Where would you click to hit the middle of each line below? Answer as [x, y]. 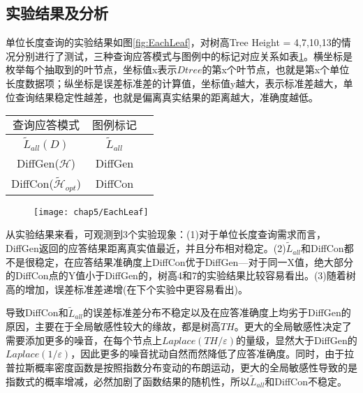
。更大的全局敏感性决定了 [293, 326]
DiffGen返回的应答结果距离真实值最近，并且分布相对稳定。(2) [146, 248]
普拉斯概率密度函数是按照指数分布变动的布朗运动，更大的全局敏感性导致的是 [181, 368]
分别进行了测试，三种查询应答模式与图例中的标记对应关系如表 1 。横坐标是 [184, 55]
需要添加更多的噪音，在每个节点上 [84, 340]
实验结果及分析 [57, 13]
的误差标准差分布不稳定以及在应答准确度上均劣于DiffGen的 [217, 312]
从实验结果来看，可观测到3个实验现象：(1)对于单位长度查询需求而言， [166, 234]
